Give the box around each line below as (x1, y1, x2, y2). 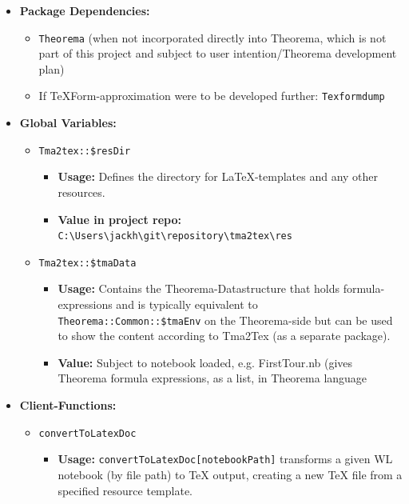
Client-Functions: (19, 397, 117, 414)
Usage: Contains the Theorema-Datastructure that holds (58, 280, 340, 297)
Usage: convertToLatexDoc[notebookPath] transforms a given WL (58, 450, 393, 467)
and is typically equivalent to (116, 296, 258, 313)
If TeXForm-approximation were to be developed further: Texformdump (38, 87, 385, 104)
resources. (58, 183, 105, 200)
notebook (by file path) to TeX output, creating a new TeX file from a (58, 466, 403, 482)
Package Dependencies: (19, 2, 150, 18)
